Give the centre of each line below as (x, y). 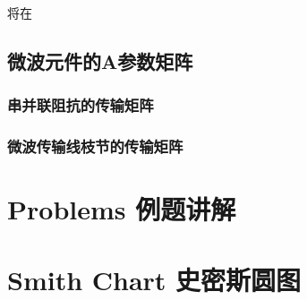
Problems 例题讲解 (122, 209)
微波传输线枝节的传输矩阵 (95, 146)
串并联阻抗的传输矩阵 (81, 105)
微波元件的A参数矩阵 (100, 60)
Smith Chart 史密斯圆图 (154, 279)
